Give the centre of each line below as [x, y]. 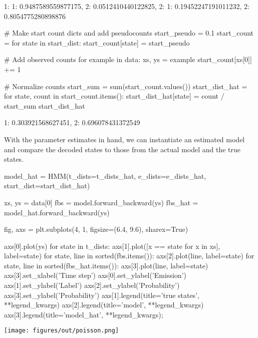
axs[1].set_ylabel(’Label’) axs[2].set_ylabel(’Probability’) [92, 285]
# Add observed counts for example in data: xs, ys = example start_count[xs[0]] [128, 59]
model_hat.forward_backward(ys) [57, 212]
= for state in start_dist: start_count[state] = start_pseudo [97, 42]
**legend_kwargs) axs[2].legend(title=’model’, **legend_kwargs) [104, 305]
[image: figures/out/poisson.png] [62, 331]
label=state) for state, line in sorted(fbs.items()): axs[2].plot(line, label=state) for [129, 256]
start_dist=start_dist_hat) [47, 186]
